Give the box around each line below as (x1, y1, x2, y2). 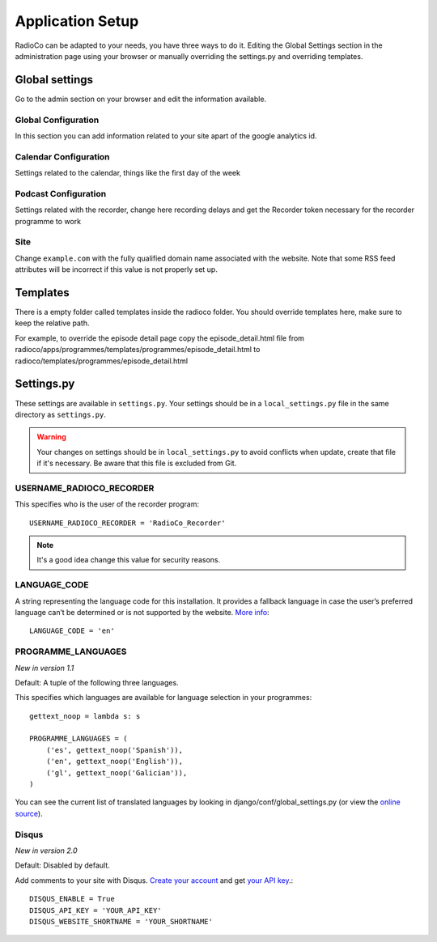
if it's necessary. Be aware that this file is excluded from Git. (36, 458, 237, 469)
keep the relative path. (15, 318, 90, 328)
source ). (15, 808, 44, 818)
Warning (36, 432, 66, 442)
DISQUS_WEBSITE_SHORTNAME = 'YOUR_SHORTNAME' (29, 917, 214, 926)
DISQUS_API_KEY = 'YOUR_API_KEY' (29, 906, 162, 914)
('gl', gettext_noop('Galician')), (45, 768, 188, 777)
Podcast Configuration (15, 188, 107, 199)
